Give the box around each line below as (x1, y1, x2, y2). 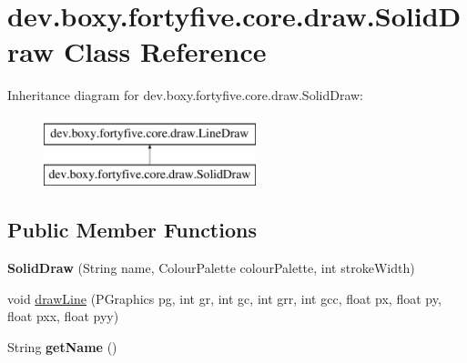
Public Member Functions (7, 216, 257, 244)
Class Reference (64, 33, 267, 70)
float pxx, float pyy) (7, 307, 119, 326)
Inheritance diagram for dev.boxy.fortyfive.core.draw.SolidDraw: (7, 86, 363, 105)
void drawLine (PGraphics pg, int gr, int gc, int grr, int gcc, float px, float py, (7, 288, 442, 308)
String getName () (7, 338, 117, 357)
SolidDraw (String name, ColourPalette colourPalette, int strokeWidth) (7, 258, 415, 277)
